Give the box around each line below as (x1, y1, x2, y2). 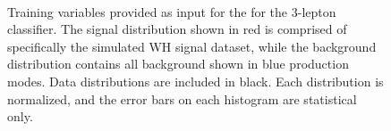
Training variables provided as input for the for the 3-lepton (7, 2, 336, 20)
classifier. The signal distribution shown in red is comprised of (7, 20, 347, 38)
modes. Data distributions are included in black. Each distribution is (7, 71, 384, 90)
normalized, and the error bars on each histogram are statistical (7, 89, 357, 108)
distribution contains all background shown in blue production (7, 54, 349, 73)
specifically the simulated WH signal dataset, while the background (7, 37, 377, 55)
